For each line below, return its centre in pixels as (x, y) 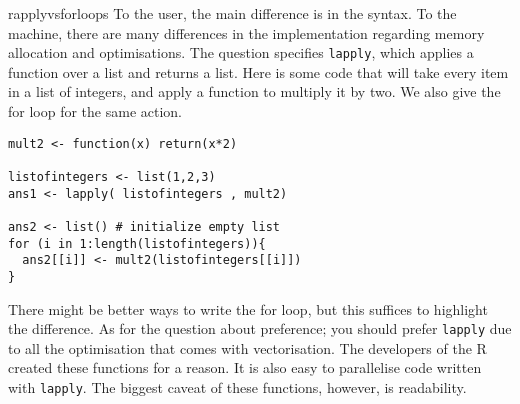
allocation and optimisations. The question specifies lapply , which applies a (241, 52)
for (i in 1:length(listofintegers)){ (137, 243)
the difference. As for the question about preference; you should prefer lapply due (260, 328)
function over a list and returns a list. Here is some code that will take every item (258, 71)
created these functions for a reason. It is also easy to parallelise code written (245, 367)
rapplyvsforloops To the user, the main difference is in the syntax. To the (232, 13)
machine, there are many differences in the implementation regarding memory (246, 32)
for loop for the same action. (95, 111)
